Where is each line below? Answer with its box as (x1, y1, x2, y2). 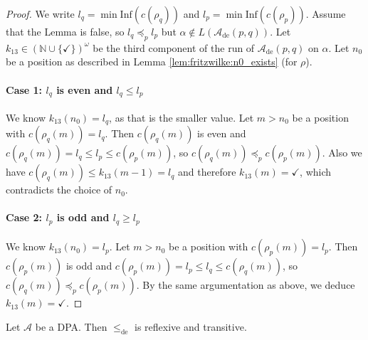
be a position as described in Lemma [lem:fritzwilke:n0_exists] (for (6, 54, 298, 69)
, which (300, 164, 332, 179)
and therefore (178, 164, 236, 179)
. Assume (305, 6, 346, 21)
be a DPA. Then (35, 319, 107, 334)
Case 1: (6, 82, 43, 97)
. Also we (322, 145, 362, 160)
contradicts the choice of (6, 182, 112, 197)
